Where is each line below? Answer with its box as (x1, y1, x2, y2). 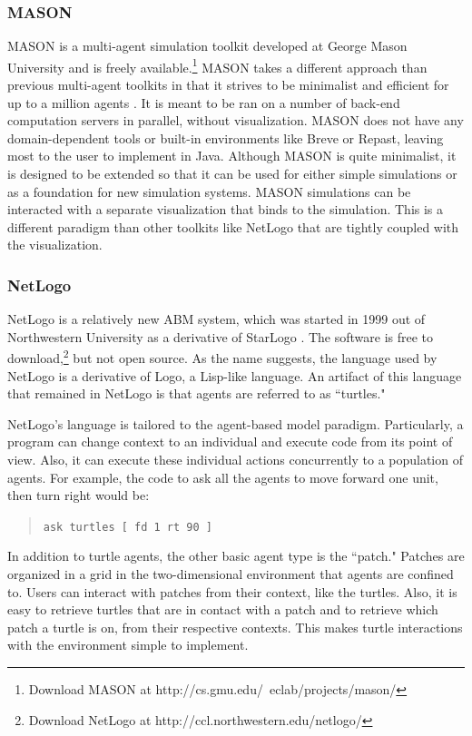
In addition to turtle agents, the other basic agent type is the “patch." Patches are (7, 546, 465, 565)
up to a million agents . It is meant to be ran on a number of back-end (7, 93, 400, 112)
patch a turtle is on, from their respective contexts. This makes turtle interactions (7, 617, 463, 636)
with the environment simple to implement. (7, 635, 249, 654)
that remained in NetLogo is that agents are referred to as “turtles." (7, 384, 386, 403)
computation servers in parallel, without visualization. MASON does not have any (7, 111, 464, 130)
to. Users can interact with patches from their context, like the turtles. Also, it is (7, 582, 457, 601)
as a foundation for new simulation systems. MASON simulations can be (7, 182, 411, 201)
